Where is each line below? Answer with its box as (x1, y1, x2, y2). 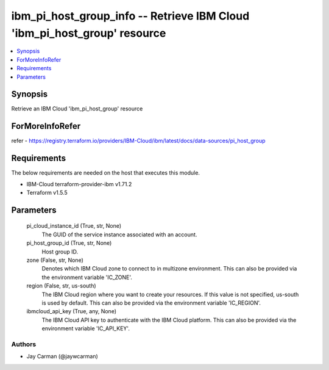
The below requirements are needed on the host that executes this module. (11, 169, 200, 176)
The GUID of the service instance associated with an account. (41, 231, 197, 238)
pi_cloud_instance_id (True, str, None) (26, 222, 122, 230)
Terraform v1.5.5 (26, 189, 68, 197)
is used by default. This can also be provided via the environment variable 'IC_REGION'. (41, 299, 261, 307)
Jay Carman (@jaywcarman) (26, 353, 99, 360)
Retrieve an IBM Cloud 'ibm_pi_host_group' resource (11, 105, 143, 112)
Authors (11, 339, 37, 348)
